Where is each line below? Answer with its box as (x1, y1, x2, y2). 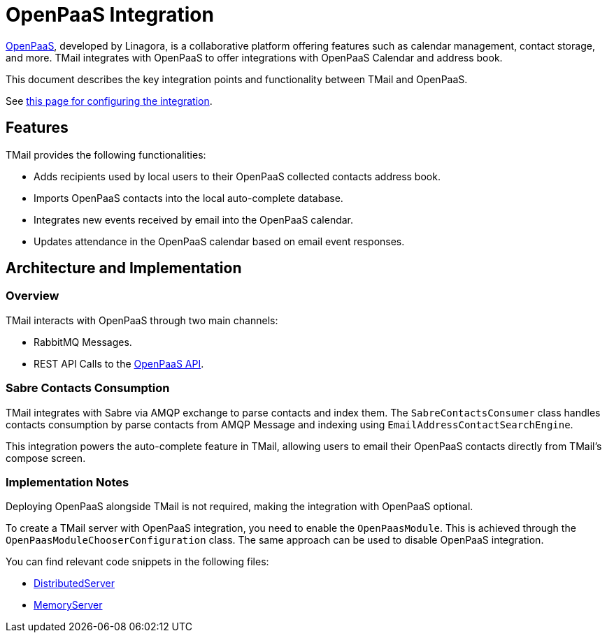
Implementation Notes (6, 474, 129, 489)
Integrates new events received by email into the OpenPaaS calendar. (34, 213, 354, 226)
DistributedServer (34, 577, 115, 590)
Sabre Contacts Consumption (6, 381, 170, 396)
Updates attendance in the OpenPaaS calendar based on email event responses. (34, 235, 405, 247)
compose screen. (6, 451, 86, 464)
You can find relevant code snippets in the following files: (6, 556, 269, 568)
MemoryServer (34, 599, 103, 611)
